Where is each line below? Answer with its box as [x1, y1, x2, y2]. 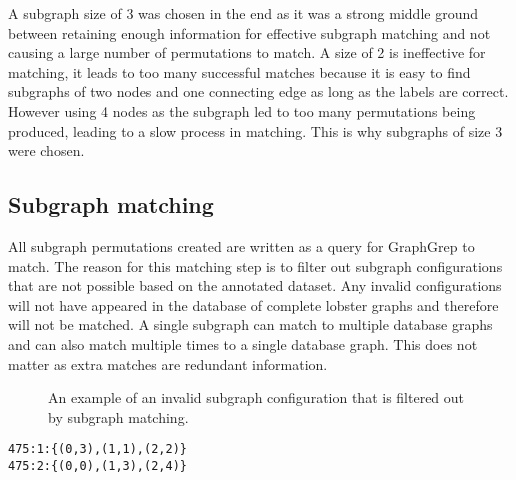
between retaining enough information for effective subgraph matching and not [8, 22, 491, 43]
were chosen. [8, 140, 85, 161]
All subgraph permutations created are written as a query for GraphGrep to [8, 235, 475, 256]
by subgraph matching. [48, 406, 189, 427]
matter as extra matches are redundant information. [8, 353, 328, 374]
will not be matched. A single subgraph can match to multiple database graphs [8, 314, 493, 335]
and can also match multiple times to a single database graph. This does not [8, 333, 478, 354]
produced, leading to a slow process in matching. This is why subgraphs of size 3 [8, 120, 503, 141]
